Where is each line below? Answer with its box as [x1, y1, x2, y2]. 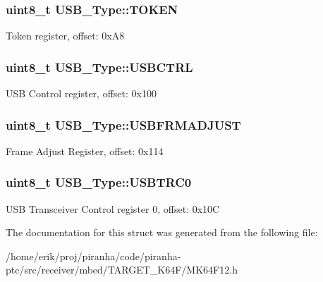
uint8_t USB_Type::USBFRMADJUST [6, 116, 241, 133]
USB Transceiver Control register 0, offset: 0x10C [6, 201, 220, 216]
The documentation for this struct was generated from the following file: [6, 225, 318, 240]
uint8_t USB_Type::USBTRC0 [6, 173, 192, 191]
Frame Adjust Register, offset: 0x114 [6, 143, 164, 158]
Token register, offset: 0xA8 [6, 28, 125, 43]
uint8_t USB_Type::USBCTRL [6, 58, 193, 75]
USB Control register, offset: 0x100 [6, 86, 157, 101]
